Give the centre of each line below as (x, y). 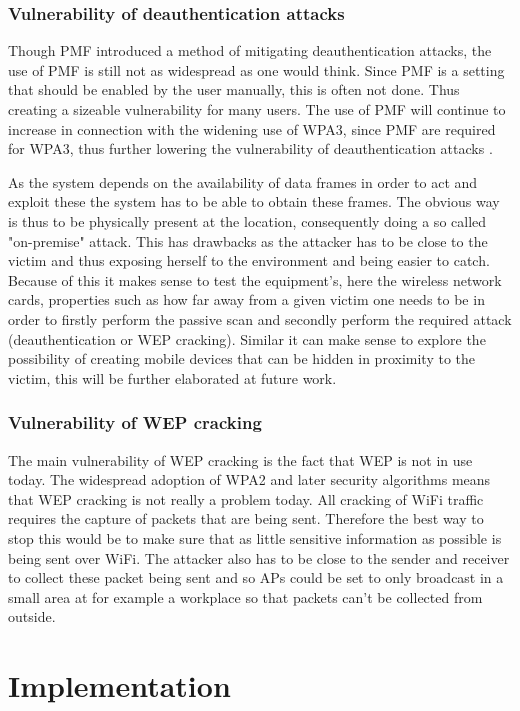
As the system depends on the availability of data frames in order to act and (243, 181)
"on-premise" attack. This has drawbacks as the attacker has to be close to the (248, 240)
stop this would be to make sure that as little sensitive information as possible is (255, 537)
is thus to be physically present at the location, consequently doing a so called (247, 220)
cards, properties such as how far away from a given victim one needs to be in (246, 299)
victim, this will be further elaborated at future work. (172, 377)
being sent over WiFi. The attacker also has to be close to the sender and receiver (259, 557)
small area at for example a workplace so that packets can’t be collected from (245, 596)
